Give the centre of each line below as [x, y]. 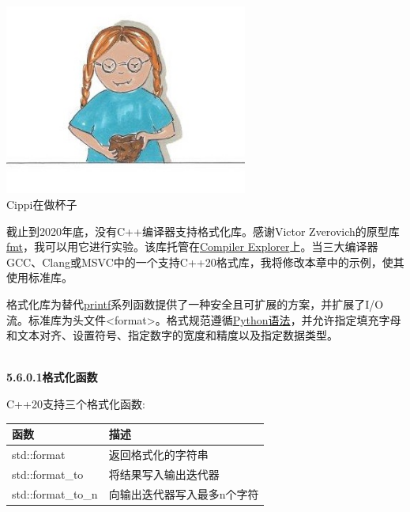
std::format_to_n [55, 493]
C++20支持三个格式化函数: [76, 404]
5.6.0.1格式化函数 [52, 377]
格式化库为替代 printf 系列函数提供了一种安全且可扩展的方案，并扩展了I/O [195, 304]
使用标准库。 [39, 277]
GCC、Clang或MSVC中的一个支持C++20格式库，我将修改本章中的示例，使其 [205, 262]
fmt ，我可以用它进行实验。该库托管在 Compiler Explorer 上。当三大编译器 [192, 247]
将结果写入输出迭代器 [164, 474]
